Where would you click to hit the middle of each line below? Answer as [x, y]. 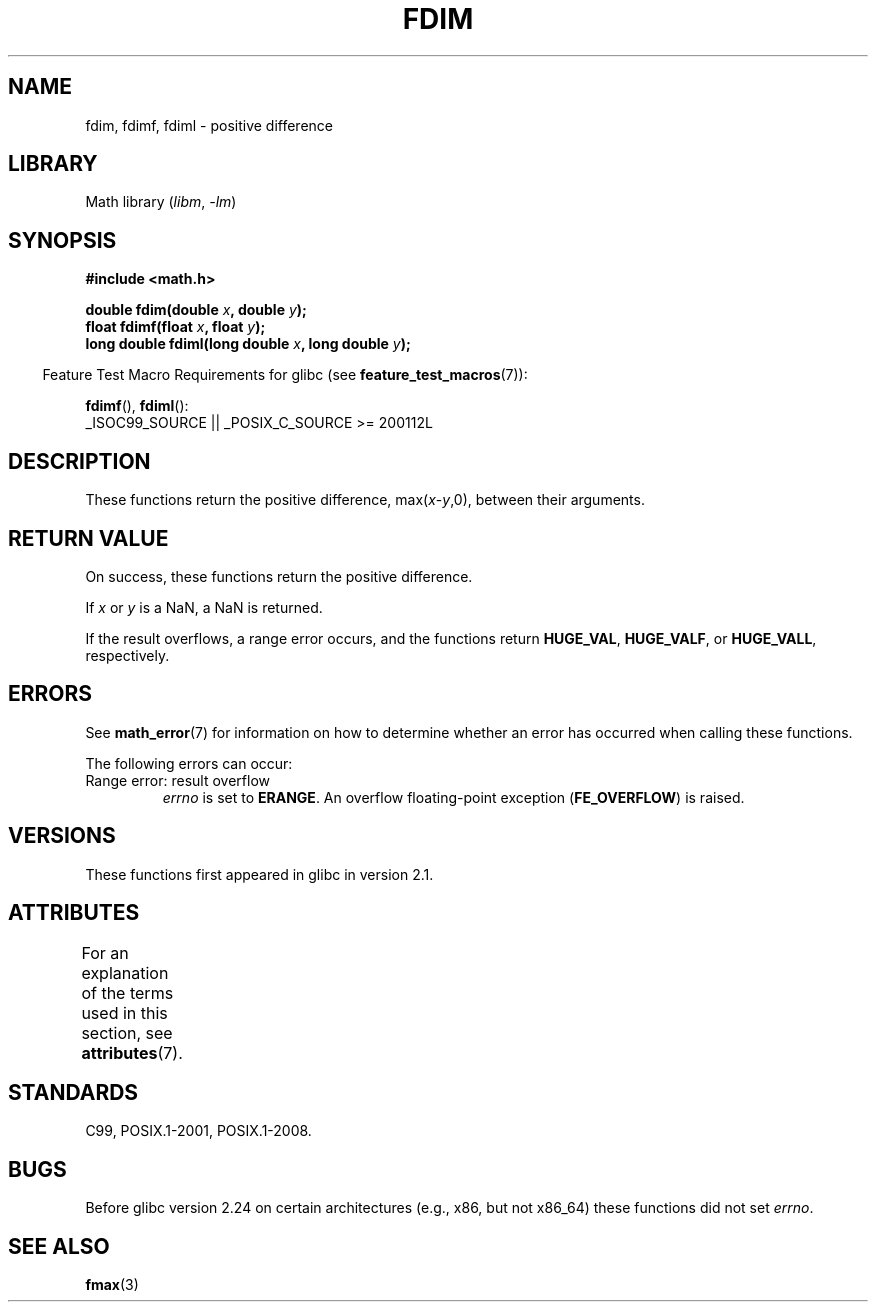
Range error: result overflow [177, 780]
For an [105, 952]
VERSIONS [62, 836]
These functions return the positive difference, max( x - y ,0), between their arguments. [365, 500]
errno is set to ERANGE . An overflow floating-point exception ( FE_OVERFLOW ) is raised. [453, 797]
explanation [125, 972]
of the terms [127, 992]
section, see [127, 1032]
